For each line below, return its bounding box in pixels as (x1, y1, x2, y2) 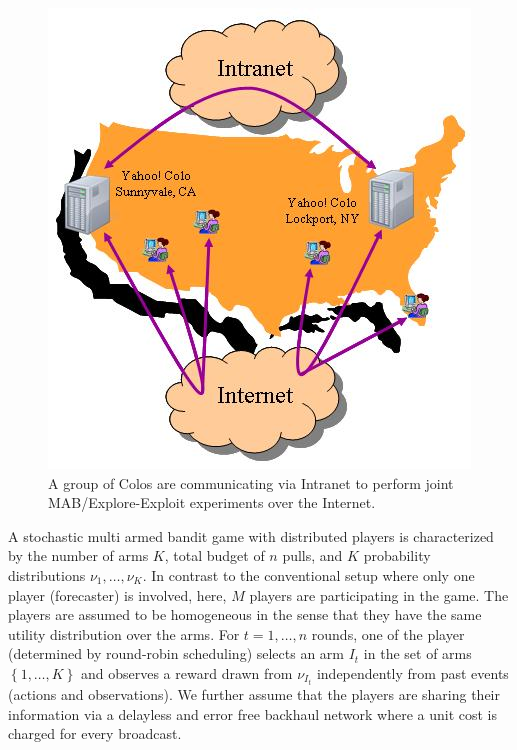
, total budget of (164, 545, 265, 566)
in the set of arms (363, 643, 472, 664)
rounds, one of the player (311, 623, 465, 644)
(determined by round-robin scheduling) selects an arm (8, 643, 345, 664)
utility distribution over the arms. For (8, 623, 240, 644)
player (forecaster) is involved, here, (8, 584, 227, 605)
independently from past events (316, 662, 509, 683)
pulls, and (282, 545, 343, 566)
